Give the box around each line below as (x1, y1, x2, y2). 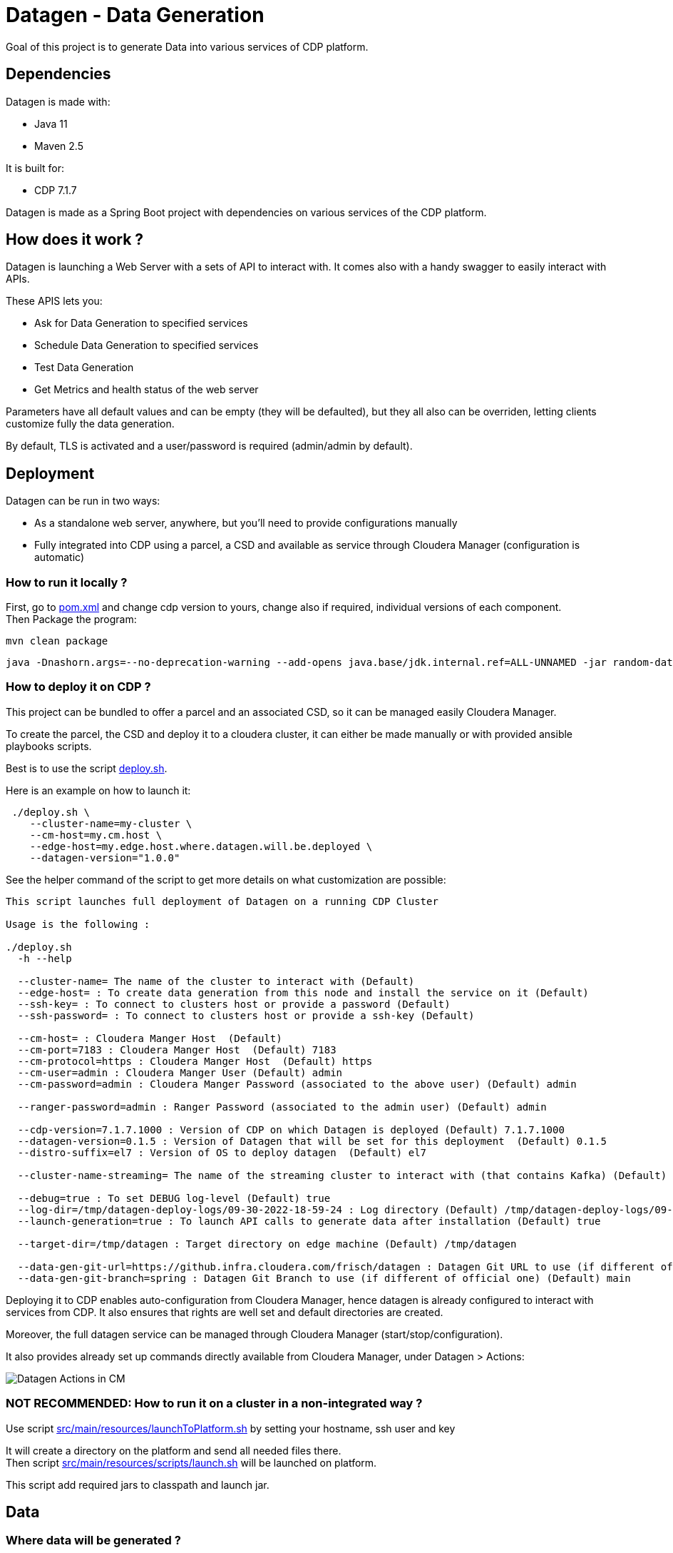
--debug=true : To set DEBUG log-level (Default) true (17, 1192, 331, 1204)
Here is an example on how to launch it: (6, 784, 191, 796)
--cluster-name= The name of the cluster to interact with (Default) (17, 975, 415, 987)
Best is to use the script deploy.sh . (6, 762, 168, 774)
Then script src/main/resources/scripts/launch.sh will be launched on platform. (6, 1456, 377, 1469)
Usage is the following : (6, 918, 150, 930)
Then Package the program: (6, 613, 137, 626)
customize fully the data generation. (6, 418, 175, 430)
